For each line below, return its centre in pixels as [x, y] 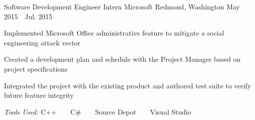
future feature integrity [39, 95]
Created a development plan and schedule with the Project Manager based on [122, 59]
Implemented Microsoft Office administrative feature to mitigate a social [114, 33]
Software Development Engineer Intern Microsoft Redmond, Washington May [122, 6]
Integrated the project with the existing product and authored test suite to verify [128, 85]
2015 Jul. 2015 [28, 16]
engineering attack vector [42, 42]
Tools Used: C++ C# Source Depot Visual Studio [98, 111]
